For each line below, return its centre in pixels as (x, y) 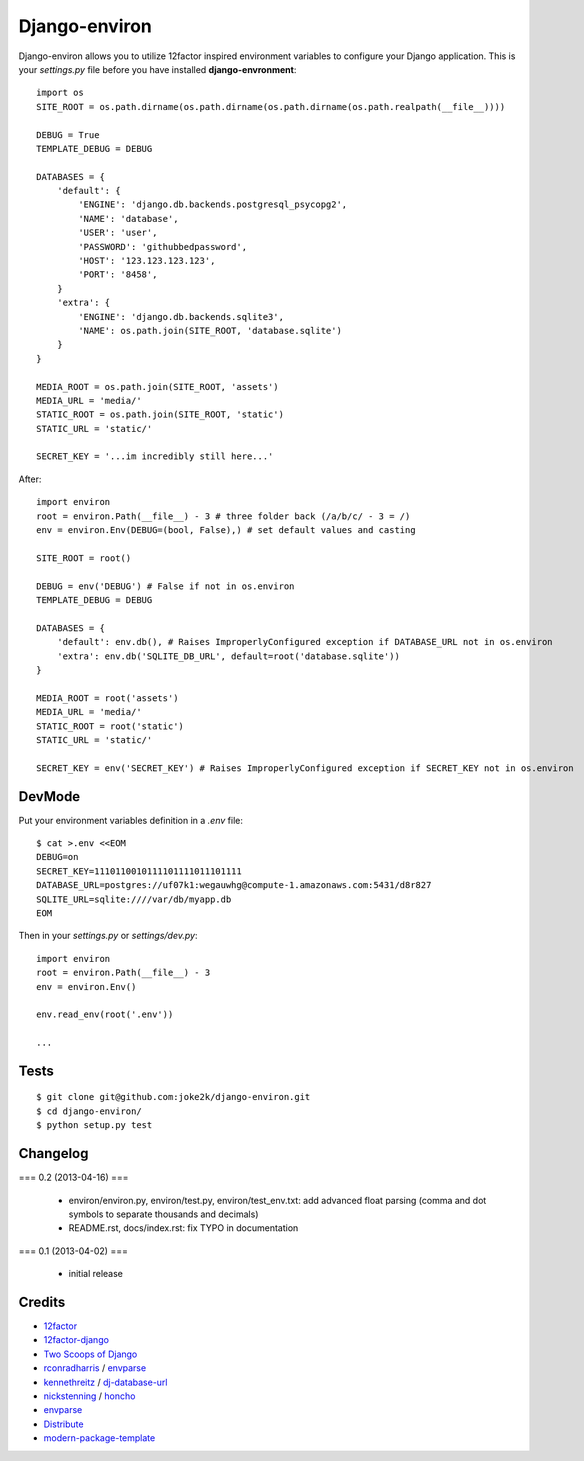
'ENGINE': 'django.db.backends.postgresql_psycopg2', (213, 204)
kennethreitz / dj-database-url (105, 1382)
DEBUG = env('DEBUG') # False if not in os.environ (165, 586)
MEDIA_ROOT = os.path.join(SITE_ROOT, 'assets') (157, 386)
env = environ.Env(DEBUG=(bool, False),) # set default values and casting (226, 530)
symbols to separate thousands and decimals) (163, 1214)
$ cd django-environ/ (89, 1111)
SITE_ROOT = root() (84, 558)
